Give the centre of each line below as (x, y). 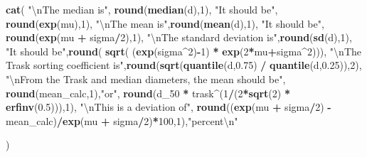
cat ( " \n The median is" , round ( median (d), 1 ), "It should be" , (142, 9)
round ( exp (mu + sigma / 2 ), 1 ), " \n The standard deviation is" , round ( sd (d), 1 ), (179, 37)
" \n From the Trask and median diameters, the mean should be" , (146, 78)
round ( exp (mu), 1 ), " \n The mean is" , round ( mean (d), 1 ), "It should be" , (165, 23)
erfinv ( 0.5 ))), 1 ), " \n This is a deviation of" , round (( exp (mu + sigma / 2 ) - (169, 107)
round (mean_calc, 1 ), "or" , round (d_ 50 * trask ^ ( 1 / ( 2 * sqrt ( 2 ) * (148, 93)
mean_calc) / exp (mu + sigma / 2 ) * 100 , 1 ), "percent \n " (122, 120)
